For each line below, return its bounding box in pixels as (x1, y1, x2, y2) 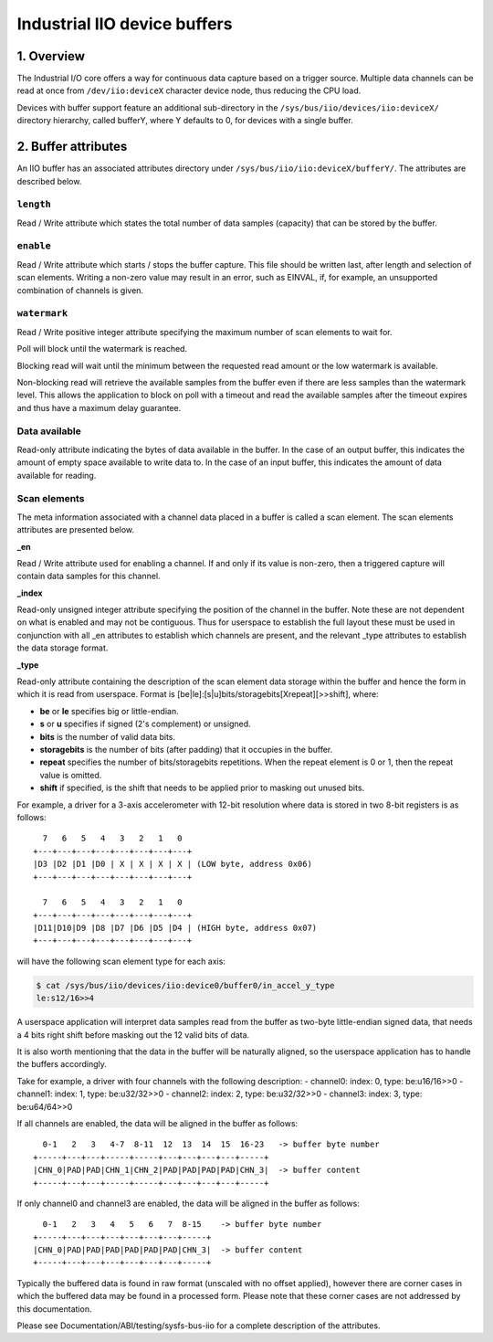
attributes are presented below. (16, 524, 135, 535)
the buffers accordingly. (16, 1059, 107, 1070)
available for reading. (16, 470, 97, 481)
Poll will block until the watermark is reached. (16, 343, 187, 354)
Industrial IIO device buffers (16, 14, 233, 34)
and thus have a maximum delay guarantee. (16, 402, 182, 413)
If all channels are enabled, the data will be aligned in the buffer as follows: (16, 1117, 299, 1128)
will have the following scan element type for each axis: (16, 956, 226, 967)
